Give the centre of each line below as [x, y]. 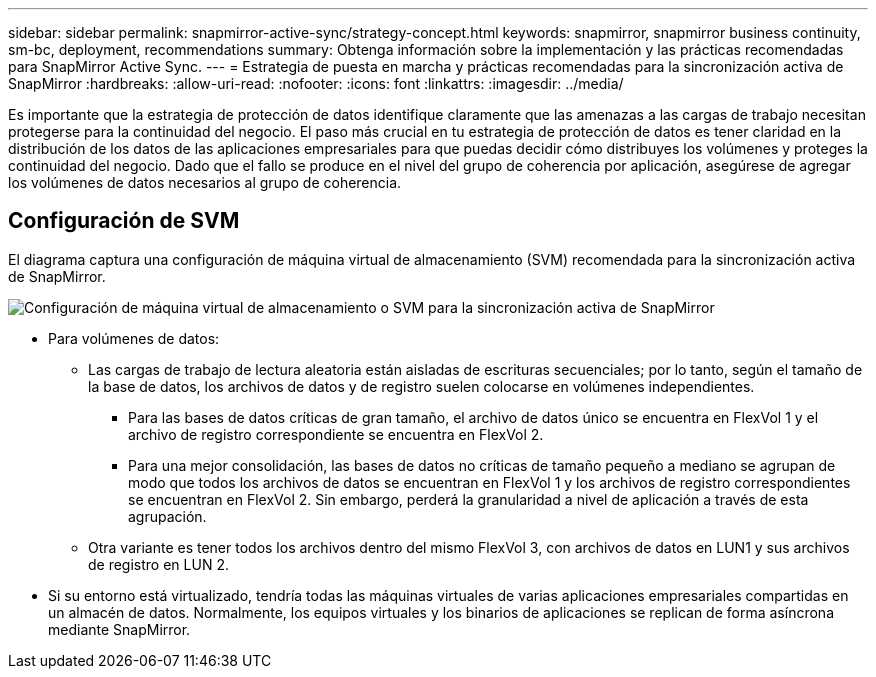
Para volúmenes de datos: [134, 338]
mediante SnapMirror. [119, 629]
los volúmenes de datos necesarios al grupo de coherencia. [205, 182]
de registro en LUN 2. [158, 564]
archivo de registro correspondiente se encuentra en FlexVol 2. [336, 434]
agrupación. [167, 516]
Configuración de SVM [124, 221]
